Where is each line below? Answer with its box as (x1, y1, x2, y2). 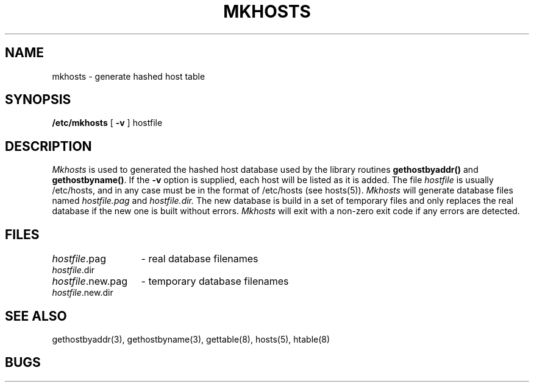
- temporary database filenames (141, 275, 289, 288)
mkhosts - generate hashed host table (52, 71, 205, 82)
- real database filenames (141, 253, 258, 265)
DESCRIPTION (5, 138, 92, 154)
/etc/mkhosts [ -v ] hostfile (52, 117, 163, 128)
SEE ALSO (5, 308, 67, 324)
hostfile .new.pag (52, 275, 128, 288)
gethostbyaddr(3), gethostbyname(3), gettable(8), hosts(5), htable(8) (52, 333, 330, 344)
